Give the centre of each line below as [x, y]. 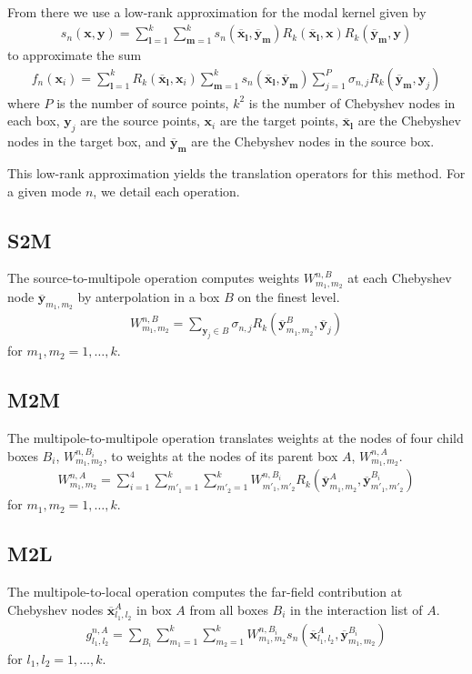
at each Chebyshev [400, 278]
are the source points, [140, 121]
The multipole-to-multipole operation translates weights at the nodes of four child [236, 437]
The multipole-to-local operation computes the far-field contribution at [205, 592]
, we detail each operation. [166, 191]
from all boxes [229, 609]
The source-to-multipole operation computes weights [154, 278]
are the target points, [279, 121]
